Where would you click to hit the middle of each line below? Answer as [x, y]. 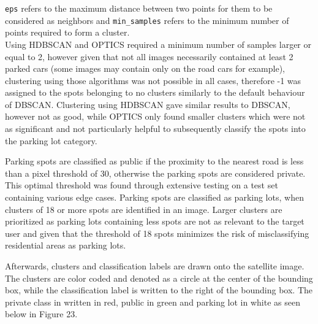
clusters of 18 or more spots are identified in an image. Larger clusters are [144, 209]
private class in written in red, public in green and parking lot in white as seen [153, 302]
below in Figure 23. [41, 314]
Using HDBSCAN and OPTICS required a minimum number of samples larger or [158, 44]
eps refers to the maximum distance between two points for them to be [139, 8]
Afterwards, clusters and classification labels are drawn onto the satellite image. [155, 266]
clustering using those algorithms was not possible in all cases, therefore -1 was [153, 80]
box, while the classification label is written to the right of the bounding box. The [159, 290]
